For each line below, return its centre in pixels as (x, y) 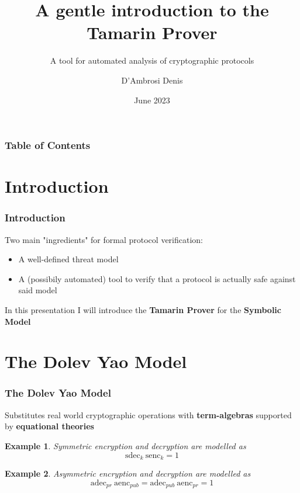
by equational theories (49, 426)
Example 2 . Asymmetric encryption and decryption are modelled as (128, 473)
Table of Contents (48, 145)
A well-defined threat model (68, 259)
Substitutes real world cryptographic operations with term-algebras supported (148, 414)
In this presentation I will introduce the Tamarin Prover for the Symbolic (143, 309)
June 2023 (152, 100)
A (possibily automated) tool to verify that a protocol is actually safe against (157, 278)
